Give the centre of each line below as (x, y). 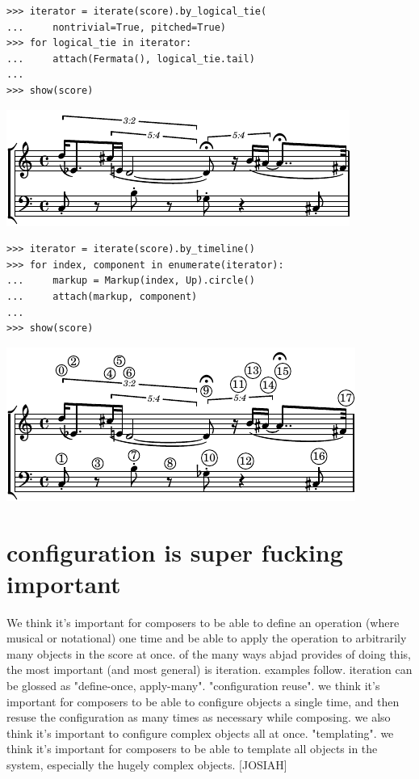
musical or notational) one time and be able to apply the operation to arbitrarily (207, 638)
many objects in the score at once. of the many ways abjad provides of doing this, (209, 653)
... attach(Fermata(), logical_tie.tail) (131, 59)
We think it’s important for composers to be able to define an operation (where (203, 622)
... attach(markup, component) (102, 296)
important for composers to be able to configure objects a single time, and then (203, 701)
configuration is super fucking (175, 552)
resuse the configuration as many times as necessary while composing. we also (199, 717)
